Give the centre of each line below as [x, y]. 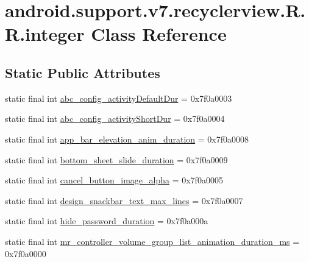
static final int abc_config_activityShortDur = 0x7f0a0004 [115, 119]
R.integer [45, 34]
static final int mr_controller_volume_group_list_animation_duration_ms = [152, 241]
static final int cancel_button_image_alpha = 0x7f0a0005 [114, 180]
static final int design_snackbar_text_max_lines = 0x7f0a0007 [124, 200]
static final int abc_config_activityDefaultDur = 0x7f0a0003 [119, 98]
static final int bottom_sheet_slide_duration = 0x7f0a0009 [116, 159]
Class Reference [159, 34]
